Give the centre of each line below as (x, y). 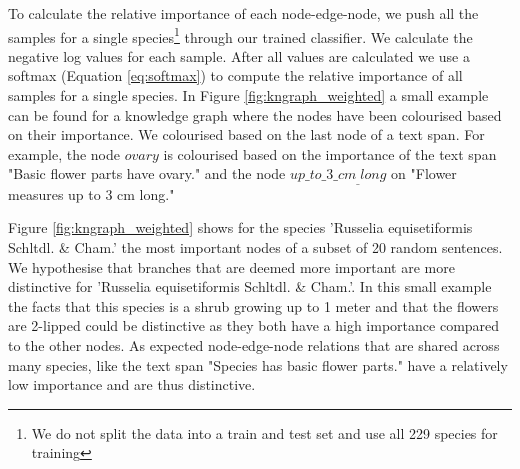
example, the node (64, 153)
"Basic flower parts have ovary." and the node (147, 173)
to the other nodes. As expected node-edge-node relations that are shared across (254, 345)
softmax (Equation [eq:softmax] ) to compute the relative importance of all (235, 75)
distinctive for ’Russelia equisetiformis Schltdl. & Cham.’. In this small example (250, 286)
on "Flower (424, 173)
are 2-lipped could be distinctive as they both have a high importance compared (254, 325)
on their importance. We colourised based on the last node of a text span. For (246, 134)
